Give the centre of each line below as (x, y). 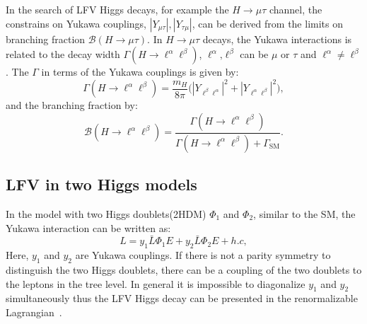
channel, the (296, 9)
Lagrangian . (34, 312)
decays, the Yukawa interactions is (277, 39)
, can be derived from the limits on (267, 23)
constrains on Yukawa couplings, (76, 23)
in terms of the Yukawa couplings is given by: (140, 72)
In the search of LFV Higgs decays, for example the (117, 9)
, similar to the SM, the (304, 213)
